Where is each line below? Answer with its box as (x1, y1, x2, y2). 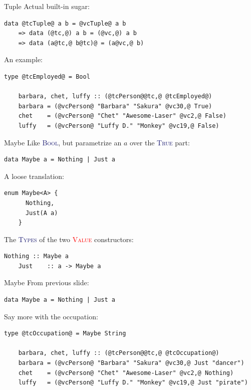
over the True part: (129, 137, 190, 147)
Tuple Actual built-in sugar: (4, 1, 90, 11)
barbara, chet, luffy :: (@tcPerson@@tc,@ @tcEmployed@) (18, 93, 212, 100)
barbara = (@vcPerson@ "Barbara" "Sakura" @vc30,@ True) (18, 102, 212, 110)
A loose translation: (4, 170, 64, 181)
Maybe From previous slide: (4, 277, 89, 288)
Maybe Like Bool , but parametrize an (4, 137, 122, 147)
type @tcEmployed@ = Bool (4, 73, 90, 80)
